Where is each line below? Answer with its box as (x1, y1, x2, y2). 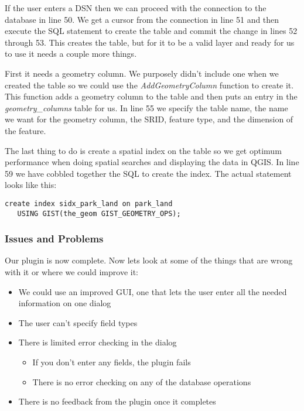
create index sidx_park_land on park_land (5, 199, 173, 208)
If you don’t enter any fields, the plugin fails (32, 356, 191, 368)
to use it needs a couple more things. (5, 47, 137, 60)
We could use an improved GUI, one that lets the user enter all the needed (18, 285, 287, 297)
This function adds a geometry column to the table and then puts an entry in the (5, 90, 298, 102)
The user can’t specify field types (18, 316, 138, 328)
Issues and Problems (5, 231, 104, 246)
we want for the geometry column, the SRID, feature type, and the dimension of (5, 113, 293, 125)
